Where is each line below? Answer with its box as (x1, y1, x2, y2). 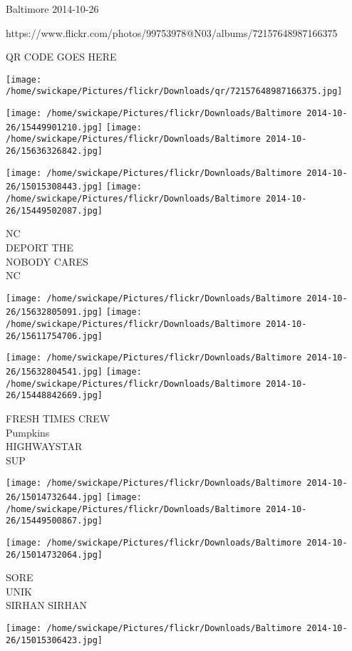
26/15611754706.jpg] (6, 330, 103, 341)
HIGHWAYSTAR (6, 439, 83, 454)
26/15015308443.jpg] (6, 182, 103, 192)
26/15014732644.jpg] (6, 492, 103, 502)
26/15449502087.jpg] (6, 205, 103, 216)
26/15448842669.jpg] (6, 390, 103, 401)
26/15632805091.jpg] (6, 307, 103, 318)
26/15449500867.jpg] (6, 516, 103, 526)
